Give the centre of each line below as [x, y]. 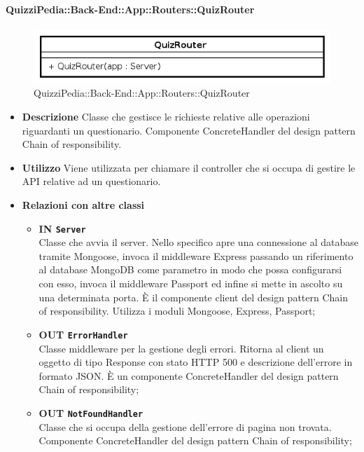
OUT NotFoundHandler [91, 412]
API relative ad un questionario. [91, 181]
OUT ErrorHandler [83, 334]
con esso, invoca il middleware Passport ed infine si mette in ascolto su [191, 283]
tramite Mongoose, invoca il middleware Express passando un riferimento [196, 255]
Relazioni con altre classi [83, 205]
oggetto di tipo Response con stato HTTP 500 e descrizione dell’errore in [196, 362]
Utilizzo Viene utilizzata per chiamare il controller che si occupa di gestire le [189, 167]
